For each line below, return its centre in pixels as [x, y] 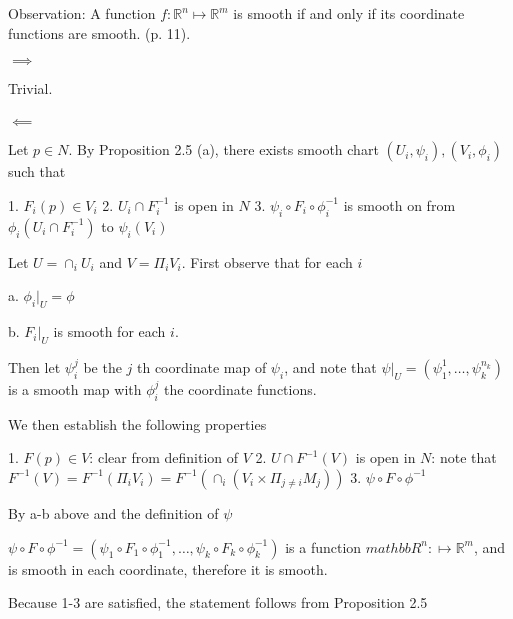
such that [37, 171]
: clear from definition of [164, 457]
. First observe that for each [267, 261]
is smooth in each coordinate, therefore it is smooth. [168, 568]
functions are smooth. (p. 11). [99, 32]
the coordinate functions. [240, 388]
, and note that [330, 366]
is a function [323, 546]
